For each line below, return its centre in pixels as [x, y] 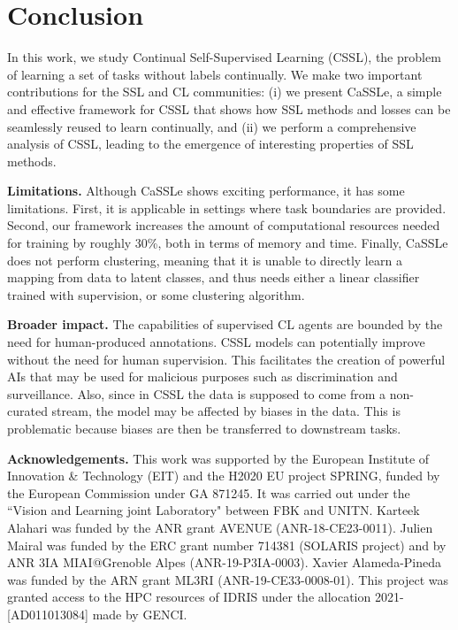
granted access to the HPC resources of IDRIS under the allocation [189, 597]
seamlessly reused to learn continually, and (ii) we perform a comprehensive [212, 126]
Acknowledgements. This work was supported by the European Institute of [218, 458]
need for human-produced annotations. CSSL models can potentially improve [216, 342]
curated [27, 411]
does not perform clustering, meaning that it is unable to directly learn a [205, 260]
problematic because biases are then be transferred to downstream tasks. [204, 428]
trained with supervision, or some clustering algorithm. [156, 294]
